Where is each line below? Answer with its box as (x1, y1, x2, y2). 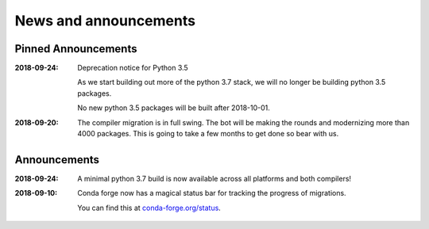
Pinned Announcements (14, 42, 137, 55)
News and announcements (14, 12, 196, 29)
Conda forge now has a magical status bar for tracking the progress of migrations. (77, 189, 346, 198)
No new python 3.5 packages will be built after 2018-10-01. (77, 103, 270, 113)
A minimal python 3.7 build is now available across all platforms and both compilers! (77, 174, 352, 183)
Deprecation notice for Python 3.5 (77, 63, 188, 73)
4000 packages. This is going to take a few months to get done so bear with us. (77, 129, 339, 139)
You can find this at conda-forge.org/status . (77, 203, 222, 212)
